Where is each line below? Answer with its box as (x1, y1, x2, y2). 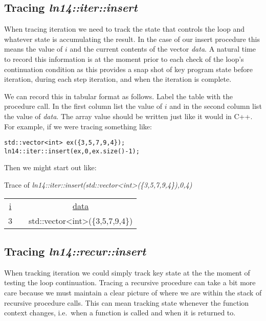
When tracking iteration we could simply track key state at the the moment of (4, 267, 250, 278)
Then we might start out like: (4, 162, 97, 173)
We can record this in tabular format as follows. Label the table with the (4, 90, 233, 101)
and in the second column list (169, 101, 262, 111)
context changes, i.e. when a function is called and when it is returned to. (4, 307, 236, 318)
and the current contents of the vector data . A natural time (70, 43, 256, 54)
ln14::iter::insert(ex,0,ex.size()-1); (4, 147, 140, 155)
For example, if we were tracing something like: (4, 121, 152, 131)
